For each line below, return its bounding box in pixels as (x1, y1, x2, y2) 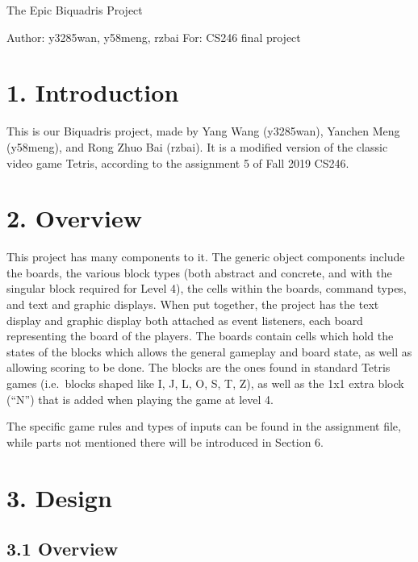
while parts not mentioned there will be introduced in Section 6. (6, 433, 324, 450)
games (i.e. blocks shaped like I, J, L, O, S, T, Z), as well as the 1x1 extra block (6, 374, 404, 391)
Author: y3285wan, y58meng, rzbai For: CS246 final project (6, 28, 301, 45)
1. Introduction (6, 76, 179, 109)
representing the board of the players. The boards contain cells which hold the (6, 327, 394, 344)
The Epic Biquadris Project (6, 2, 143, 18)
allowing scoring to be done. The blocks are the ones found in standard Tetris (6, 359, 391, 376)
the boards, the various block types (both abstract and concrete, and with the (6, 264, 392, 281)
